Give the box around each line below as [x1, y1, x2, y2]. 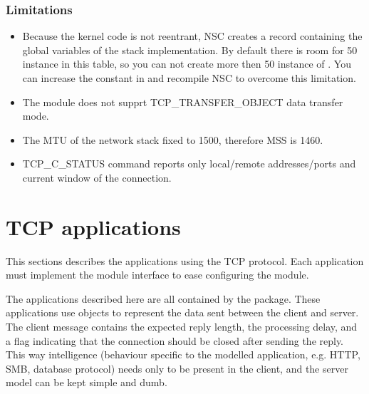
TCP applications [6, 212, 181, 241]
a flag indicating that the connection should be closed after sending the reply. [6, 333, 344, 348]
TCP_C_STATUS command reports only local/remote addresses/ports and [22, 156, 356, 171]
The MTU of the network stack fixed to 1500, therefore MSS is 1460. [22, 132, 323, 147]
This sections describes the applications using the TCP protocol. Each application [6, 253, 364, 268]
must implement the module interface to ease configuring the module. [6, 267, 309, 282]
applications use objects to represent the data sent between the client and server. [6, 305, 359, 320]
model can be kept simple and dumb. [6, 375, 167, 390]
